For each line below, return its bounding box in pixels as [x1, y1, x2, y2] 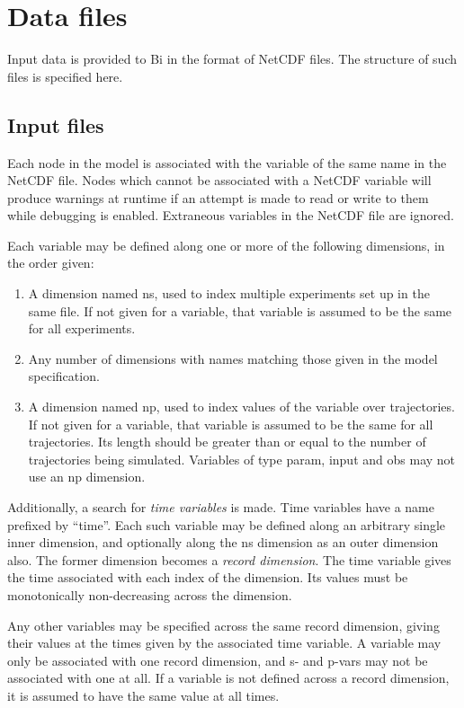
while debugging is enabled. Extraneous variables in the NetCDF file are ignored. [7, 206, 454, 225]
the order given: [7, 253, 94, 272]
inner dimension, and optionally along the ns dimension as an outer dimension [7, 533, 439, 552]
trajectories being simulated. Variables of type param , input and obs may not [28, 449, 456, 468]
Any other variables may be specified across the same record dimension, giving [7, 615, 440, 634]
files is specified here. [7, 66, 123, 85]
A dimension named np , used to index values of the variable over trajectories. [28, 397, 455, 416]
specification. [28, 367, 100, 385]
